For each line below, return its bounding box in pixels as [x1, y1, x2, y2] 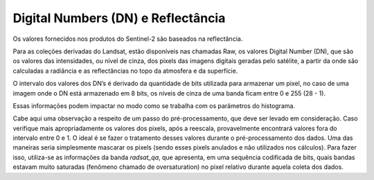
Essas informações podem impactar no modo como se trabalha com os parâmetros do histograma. [12, 101, 296, 110]
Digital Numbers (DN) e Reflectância [12, 10, 226, 26]
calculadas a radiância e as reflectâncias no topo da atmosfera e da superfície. [12, 66, 238, 75]
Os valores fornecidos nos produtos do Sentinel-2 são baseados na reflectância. [12, 35, 243, 43]
